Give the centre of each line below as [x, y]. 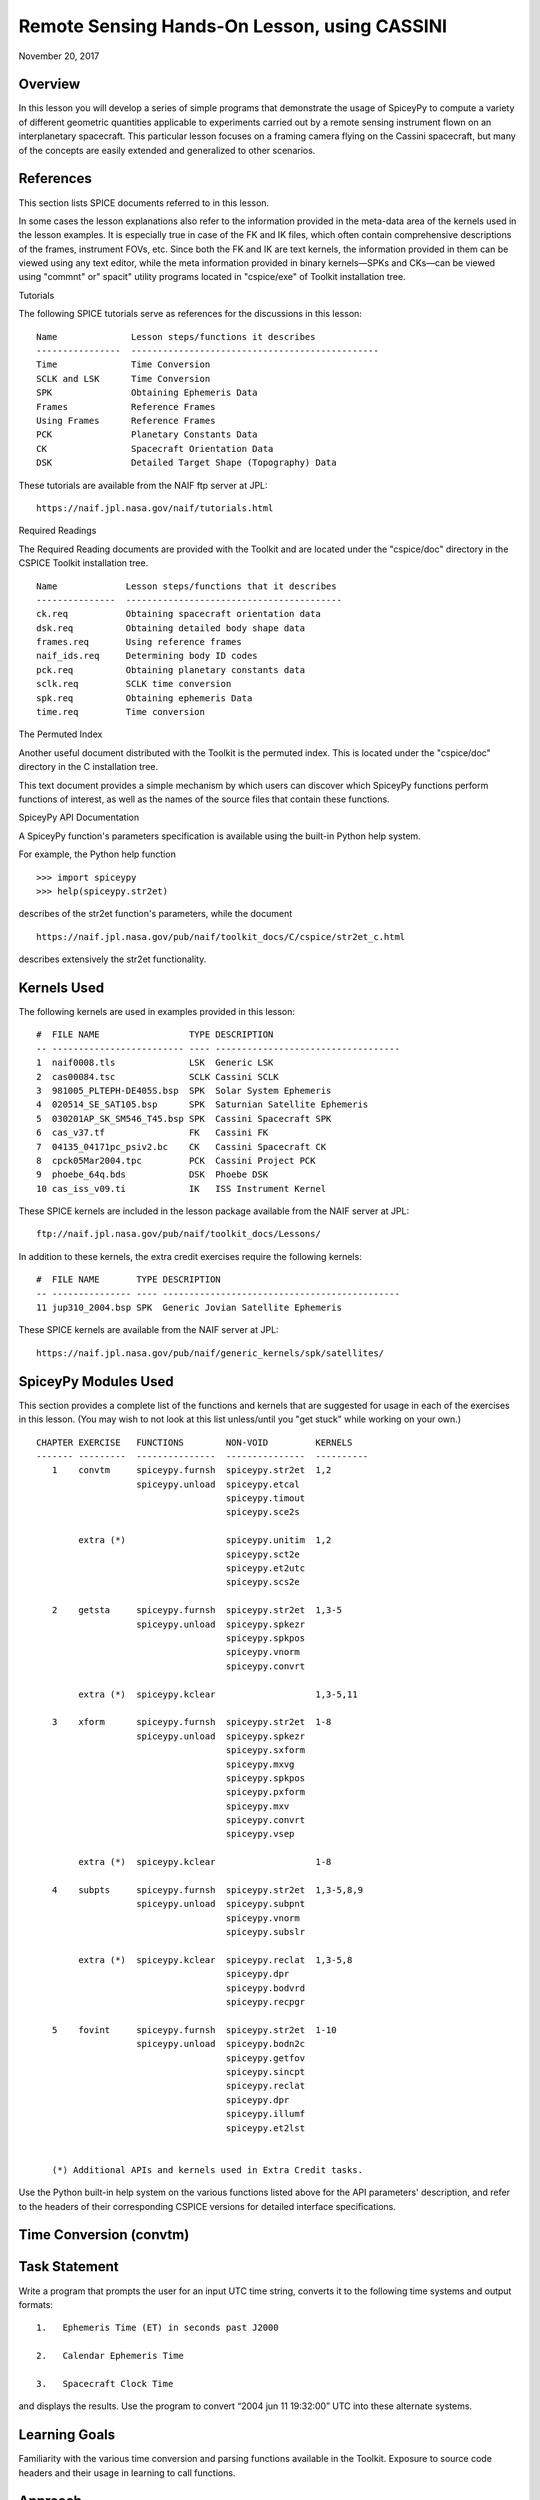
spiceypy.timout [265, 1498]
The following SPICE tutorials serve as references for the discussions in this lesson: [190, 314]
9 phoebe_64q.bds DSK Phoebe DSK [152, 1174]
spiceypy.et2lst [265, 2128]
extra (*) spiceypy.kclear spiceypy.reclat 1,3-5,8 [215, 1959]
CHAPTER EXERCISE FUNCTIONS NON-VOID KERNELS [194, 1442]
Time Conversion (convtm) [104, 2235]
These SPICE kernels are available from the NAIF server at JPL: [148, 1330]
